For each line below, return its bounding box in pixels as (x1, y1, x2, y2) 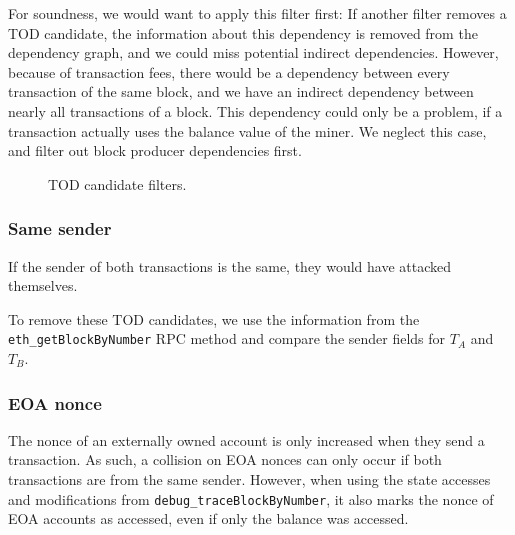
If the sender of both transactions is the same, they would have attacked (8, 255, 451, 276)
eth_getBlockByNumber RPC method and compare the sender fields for (8, 328, 446, 349)
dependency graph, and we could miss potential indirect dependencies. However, (8, 42, 499, 63)
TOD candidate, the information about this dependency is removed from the (8, 22, 478, 43)
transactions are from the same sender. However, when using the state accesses (8, 469, 491, 489)
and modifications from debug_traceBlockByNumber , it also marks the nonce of (8, 488, 494, 509)
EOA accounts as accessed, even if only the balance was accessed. (8, 508, 409, 529)
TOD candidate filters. (48, 173, 187, 194)
